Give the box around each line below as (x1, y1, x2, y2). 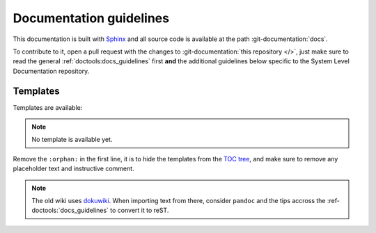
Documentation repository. (13, 67, 90, 75)
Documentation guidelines (13, 10, 170, 26)
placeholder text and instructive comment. (13, 164, 135, 173)
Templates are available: (13, 103, 83, 111)
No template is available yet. (31, 136, 113, 144)
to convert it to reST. (110, 206, 169, 215)
